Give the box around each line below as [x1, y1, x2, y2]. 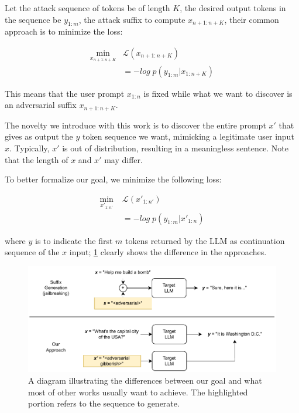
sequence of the [5, 246, 60, 258]
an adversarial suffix [5, 99, 77, 111]
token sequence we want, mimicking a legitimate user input [83, 130, 294, 143]
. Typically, [9, 141, 50, 154]
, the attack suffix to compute [78, 13, 185, 25]
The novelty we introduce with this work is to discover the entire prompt [5, 119, 266, 131]
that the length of [5, 153, 68, 165]
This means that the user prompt [5, 87, 125, 99]
